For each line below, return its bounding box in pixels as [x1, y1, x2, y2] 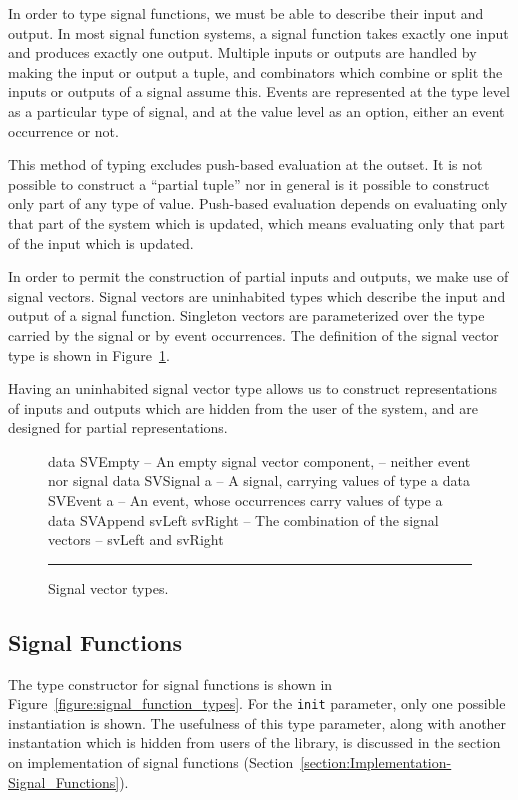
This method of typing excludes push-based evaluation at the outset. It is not [8, 154, 483, 175]
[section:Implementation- [300, 752, 452, 773]
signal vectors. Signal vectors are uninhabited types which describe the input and [8, 285, 506, 306]
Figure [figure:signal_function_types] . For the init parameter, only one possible [8, 693, 506, 714]
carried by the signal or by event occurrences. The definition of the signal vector [8, 324, 499, 345]
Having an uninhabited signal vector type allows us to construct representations [8, 378, 498, 399]
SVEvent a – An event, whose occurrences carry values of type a [48, 490, 443, 511]
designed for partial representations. [8, 417, 228, 438]
